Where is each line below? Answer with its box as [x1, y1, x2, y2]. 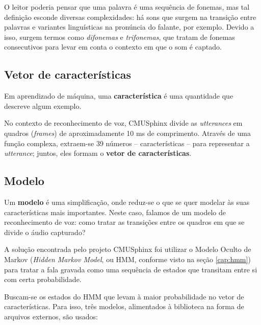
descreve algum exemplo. [4, 100, 82, 111]
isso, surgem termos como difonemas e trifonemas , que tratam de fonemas [4, 31, 235, 42]
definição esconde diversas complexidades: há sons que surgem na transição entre [4, 11, 256, 22]
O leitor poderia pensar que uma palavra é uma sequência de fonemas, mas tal [4, 2, 250, 12]
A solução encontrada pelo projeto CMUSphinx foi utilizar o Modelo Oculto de [4, 244, 251, 254]
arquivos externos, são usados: [4, 311, 98, 321]
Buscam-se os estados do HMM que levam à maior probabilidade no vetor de [4, 291, 244, 301]
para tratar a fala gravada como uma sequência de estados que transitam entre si [4, 264, 257, 274]
